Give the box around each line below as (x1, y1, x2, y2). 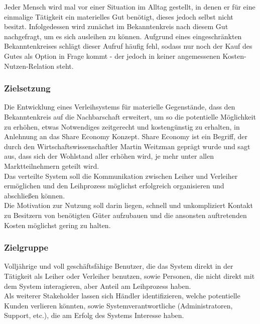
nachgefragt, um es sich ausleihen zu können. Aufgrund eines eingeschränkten (4, 31, 242, 41)
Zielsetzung (4, 82, 51, 94)
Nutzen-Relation (4, 60, 55, 71)
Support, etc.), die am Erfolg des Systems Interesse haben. (4, 310, 184, 320)
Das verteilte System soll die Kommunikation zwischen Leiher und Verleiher (4, 170, 238, 181)
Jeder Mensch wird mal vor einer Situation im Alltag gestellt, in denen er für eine (4, 2, 255, 12)
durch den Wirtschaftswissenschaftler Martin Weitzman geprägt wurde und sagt (4, 141, 250, 151)
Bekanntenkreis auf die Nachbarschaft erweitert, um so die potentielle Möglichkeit (4, 111, 256, 122)
